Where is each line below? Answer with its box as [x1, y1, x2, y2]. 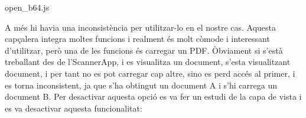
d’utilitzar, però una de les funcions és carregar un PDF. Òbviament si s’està [5, 44, 283, 56]
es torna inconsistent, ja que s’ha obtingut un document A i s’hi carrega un [5, 78, 277, 91]
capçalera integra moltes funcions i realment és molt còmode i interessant [5, 32, 270, 45]
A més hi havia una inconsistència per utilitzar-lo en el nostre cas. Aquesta [5, 21, 276, 33]
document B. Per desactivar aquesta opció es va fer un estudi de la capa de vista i [5, 90, 302, 103]
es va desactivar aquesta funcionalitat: [5, 101, 142, 114]
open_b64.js [5, 1, 50, 13]
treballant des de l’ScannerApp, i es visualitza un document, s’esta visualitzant [5, 55, 291, 68]
